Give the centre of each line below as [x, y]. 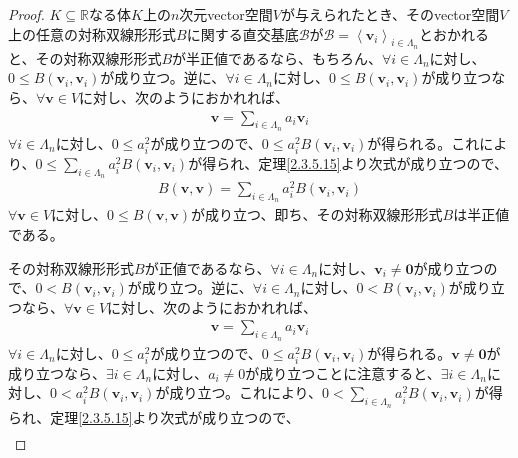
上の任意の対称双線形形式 [92, 33]
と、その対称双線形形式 [85, 57]
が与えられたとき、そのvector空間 [390, 14]
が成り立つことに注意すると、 [343, 372]
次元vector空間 [226, 14]
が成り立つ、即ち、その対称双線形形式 [317, 214]
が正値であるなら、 [207, 267]
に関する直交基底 [242, 33]
